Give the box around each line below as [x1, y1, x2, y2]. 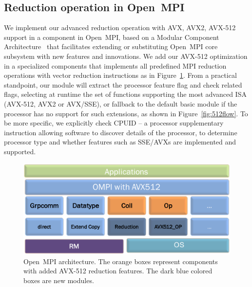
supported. [4, 146, 36, 156]
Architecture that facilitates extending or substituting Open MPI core [4, 41, 218, 52]
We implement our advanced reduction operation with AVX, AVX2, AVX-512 [4, 22, 236, 33]
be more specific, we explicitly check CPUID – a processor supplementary [4, 118, 224, 128]
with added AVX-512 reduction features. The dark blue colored [23, 266, 213, 276]
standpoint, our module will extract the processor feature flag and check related [4, 79, 242, 90]
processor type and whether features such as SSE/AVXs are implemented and [4, 137, 236, 147]
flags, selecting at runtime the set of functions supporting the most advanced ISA [4, 89, 247, 99]
